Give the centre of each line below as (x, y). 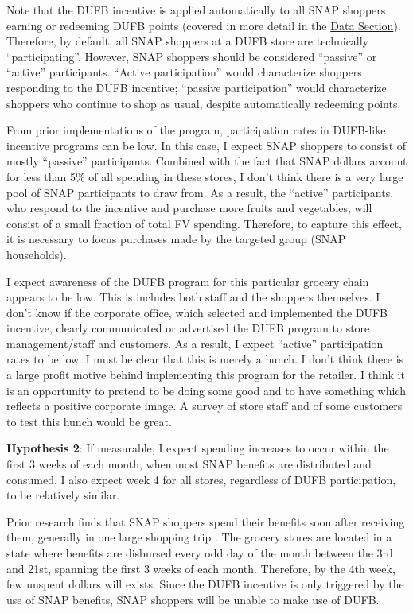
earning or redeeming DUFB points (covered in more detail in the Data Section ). (204, 25)
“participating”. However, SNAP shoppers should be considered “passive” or (192, 56)
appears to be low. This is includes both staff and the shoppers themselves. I (193, 297)
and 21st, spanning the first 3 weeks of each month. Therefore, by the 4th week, (201, 568)
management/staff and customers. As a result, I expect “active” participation (195, 343)
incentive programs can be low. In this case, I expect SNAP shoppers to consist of (206, 145)
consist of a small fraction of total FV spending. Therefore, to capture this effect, (204, 223)
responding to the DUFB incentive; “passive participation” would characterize (197, 87)
